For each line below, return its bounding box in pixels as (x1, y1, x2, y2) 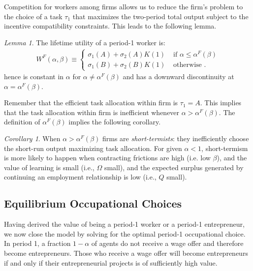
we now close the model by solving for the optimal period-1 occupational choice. (4, 228, 246, 239)
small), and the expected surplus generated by (104, 162, 244, 172)
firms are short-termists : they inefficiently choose (102, 133, 249, 144)
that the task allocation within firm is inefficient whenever (4, 107, 180, 117)
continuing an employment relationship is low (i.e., (4, 172, 157, 182)
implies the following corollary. (68, 117, 161, 127)
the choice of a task (4, 11, 63, 21)
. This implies (200, 97, 242, 108)
